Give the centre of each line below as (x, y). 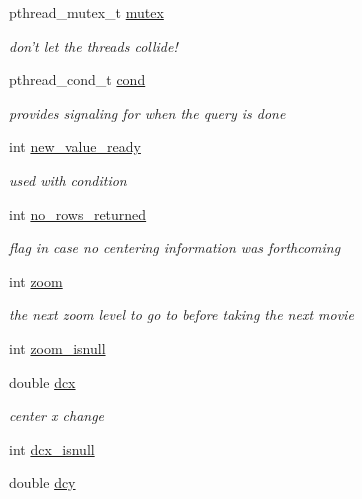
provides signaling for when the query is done (147, 112)
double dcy (42, 482)
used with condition (68, 179)
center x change (57, 415)
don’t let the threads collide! (93, 45)
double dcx (42, 381)
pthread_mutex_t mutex (86, 12)
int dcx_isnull (52, 448)
